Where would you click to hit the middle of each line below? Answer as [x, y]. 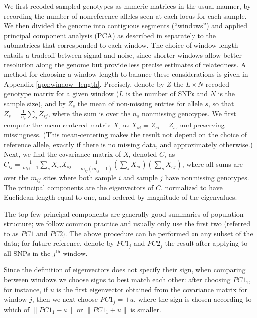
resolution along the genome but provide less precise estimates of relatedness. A [125, 64]
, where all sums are [212, 163]
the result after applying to [206, 243]
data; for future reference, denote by [59, 243]
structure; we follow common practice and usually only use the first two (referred [127, 223]
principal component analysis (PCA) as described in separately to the [110, 35]
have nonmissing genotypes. [207, 177]
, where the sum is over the [89, 113]
